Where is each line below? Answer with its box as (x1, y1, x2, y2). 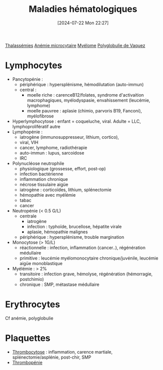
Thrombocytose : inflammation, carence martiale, (12, 349, 113, 355)
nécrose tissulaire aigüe (19, 181, 69, 187)
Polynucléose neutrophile (12, 160, 64, 166)
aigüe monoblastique (19, 260, 63, 266)
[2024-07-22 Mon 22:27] (57, 20, 109, 26)
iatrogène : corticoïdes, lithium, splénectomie (19, 187, 112, 193)
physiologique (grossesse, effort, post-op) (19, 165, 106, 171)
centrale (19, 213, 37, 219)
